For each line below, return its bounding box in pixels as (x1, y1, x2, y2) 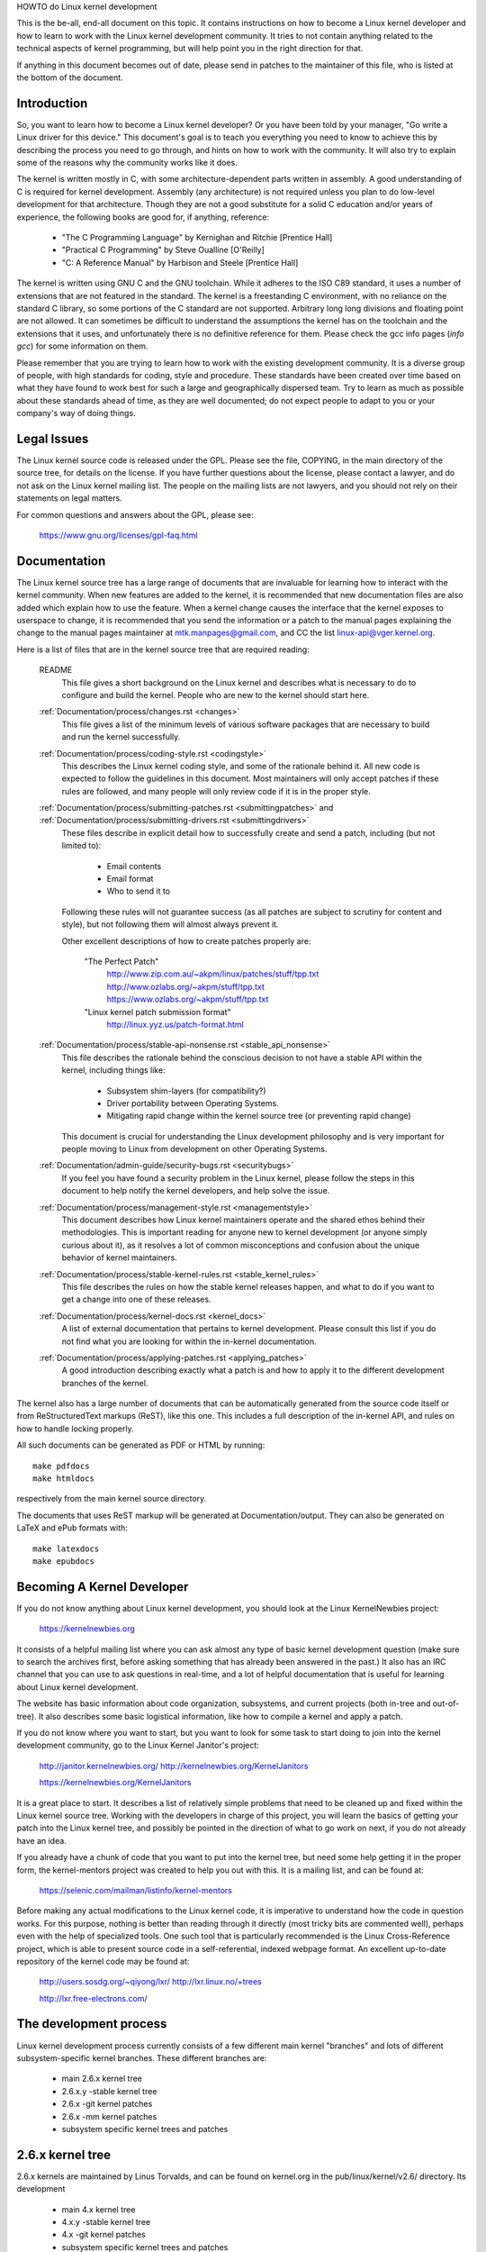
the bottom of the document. (16, 72, 123, 83)
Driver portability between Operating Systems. (106, 1097, 279, 1108)
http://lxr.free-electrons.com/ (39, 1993, 148, 2003)
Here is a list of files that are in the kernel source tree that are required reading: (16, 644, 310, 655)
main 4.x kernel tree (61, 2203, 136, 2215)
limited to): (61, 840, 102, 851)
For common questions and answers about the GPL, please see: (16, 509, 254, 520)
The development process (16, 2016, 167, 2031)
